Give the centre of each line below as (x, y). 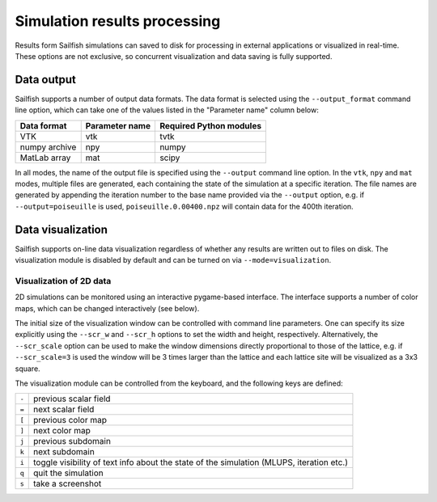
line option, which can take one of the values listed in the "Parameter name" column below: (167, 110)
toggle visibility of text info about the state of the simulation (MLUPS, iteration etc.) (191, 462)
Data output (45, 80)
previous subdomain (72, 441)
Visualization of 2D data (63, 281)
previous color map (70, 420)
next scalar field (64, 410)
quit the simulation (69, 473)
